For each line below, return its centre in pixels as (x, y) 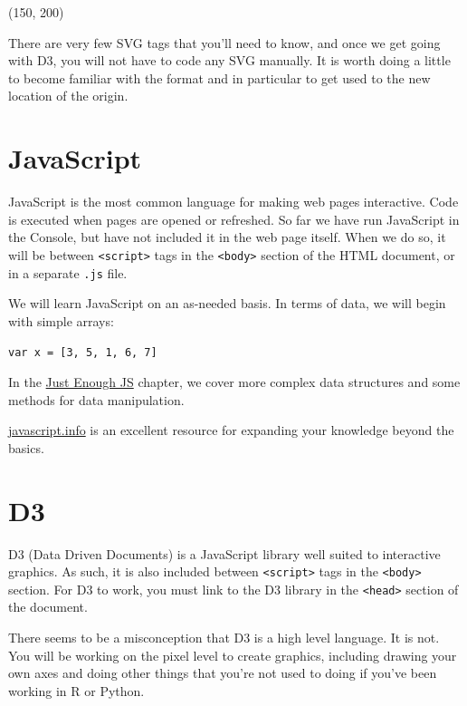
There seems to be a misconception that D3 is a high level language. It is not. (224, 638)
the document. (48, 607)
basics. (26, 447)
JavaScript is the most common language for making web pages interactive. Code (233, 202)
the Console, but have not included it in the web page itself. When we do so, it (227, 237)
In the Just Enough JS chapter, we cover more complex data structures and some (234, 382)
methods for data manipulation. (96, 399)
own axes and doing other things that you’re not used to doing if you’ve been (223, 673)
